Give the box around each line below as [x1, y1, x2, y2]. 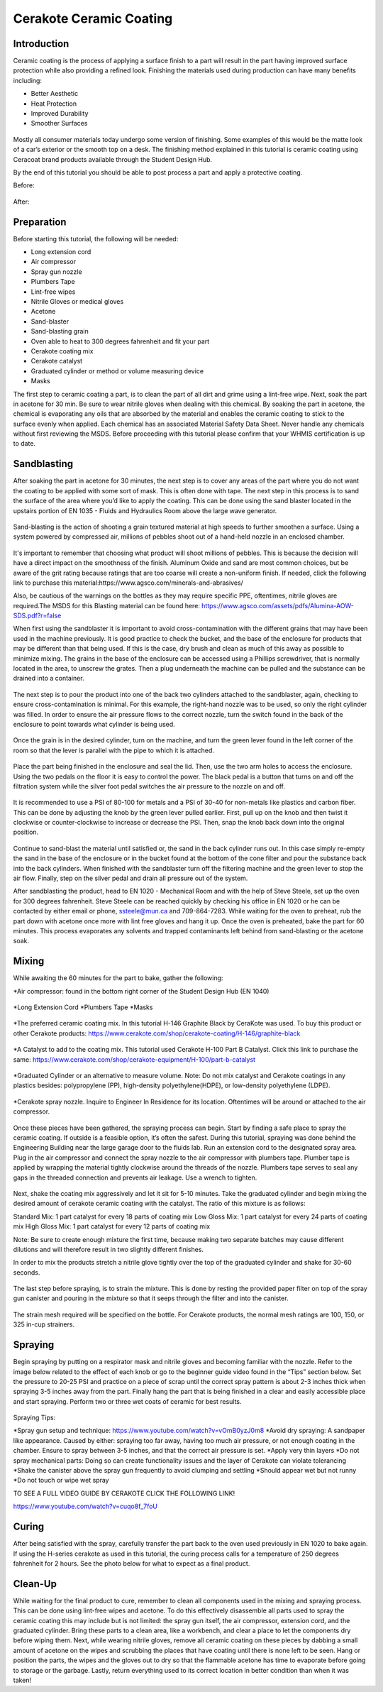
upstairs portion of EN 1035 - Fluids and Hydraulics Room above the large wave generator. [13, 506, 277, 515]
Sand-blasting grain [30, 327, 89, 336]
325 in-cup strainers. [13, 1320, 74, 1329]
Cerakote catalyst [30, 357, 83, 366]
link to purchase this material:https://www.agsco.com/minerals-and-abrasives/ [13, 578, 244, 587]
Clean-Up [13, 1578, 57, 1590]
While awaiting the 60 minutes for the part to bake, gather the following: [13, 974, 223, 982]
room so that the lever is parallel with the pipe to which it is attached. [13, 746, 214, 754]
